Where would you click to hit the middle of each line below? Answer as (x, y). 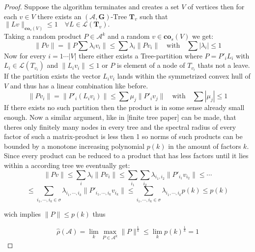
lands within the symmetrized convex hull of (184, 76)
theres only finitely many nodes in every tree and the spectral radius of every (120, 126)
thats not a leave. (224, 65)
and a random (128, 36)
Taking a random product (43, 36)
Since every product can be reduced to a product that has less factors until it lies (126, 155)
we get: (203, 36)
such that (154, 16)
